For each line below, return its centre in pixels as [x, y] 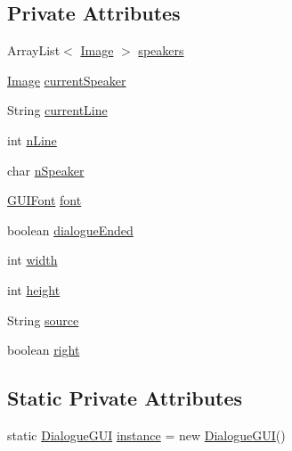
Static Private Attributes [125, 398]
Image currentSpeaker [67, 80]
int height [34, 289]
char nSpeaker [46, 170]
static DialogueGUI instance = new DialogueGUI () [146, 435]
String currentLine [57, 110]
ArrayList [34, 50]
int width [32, 260]
